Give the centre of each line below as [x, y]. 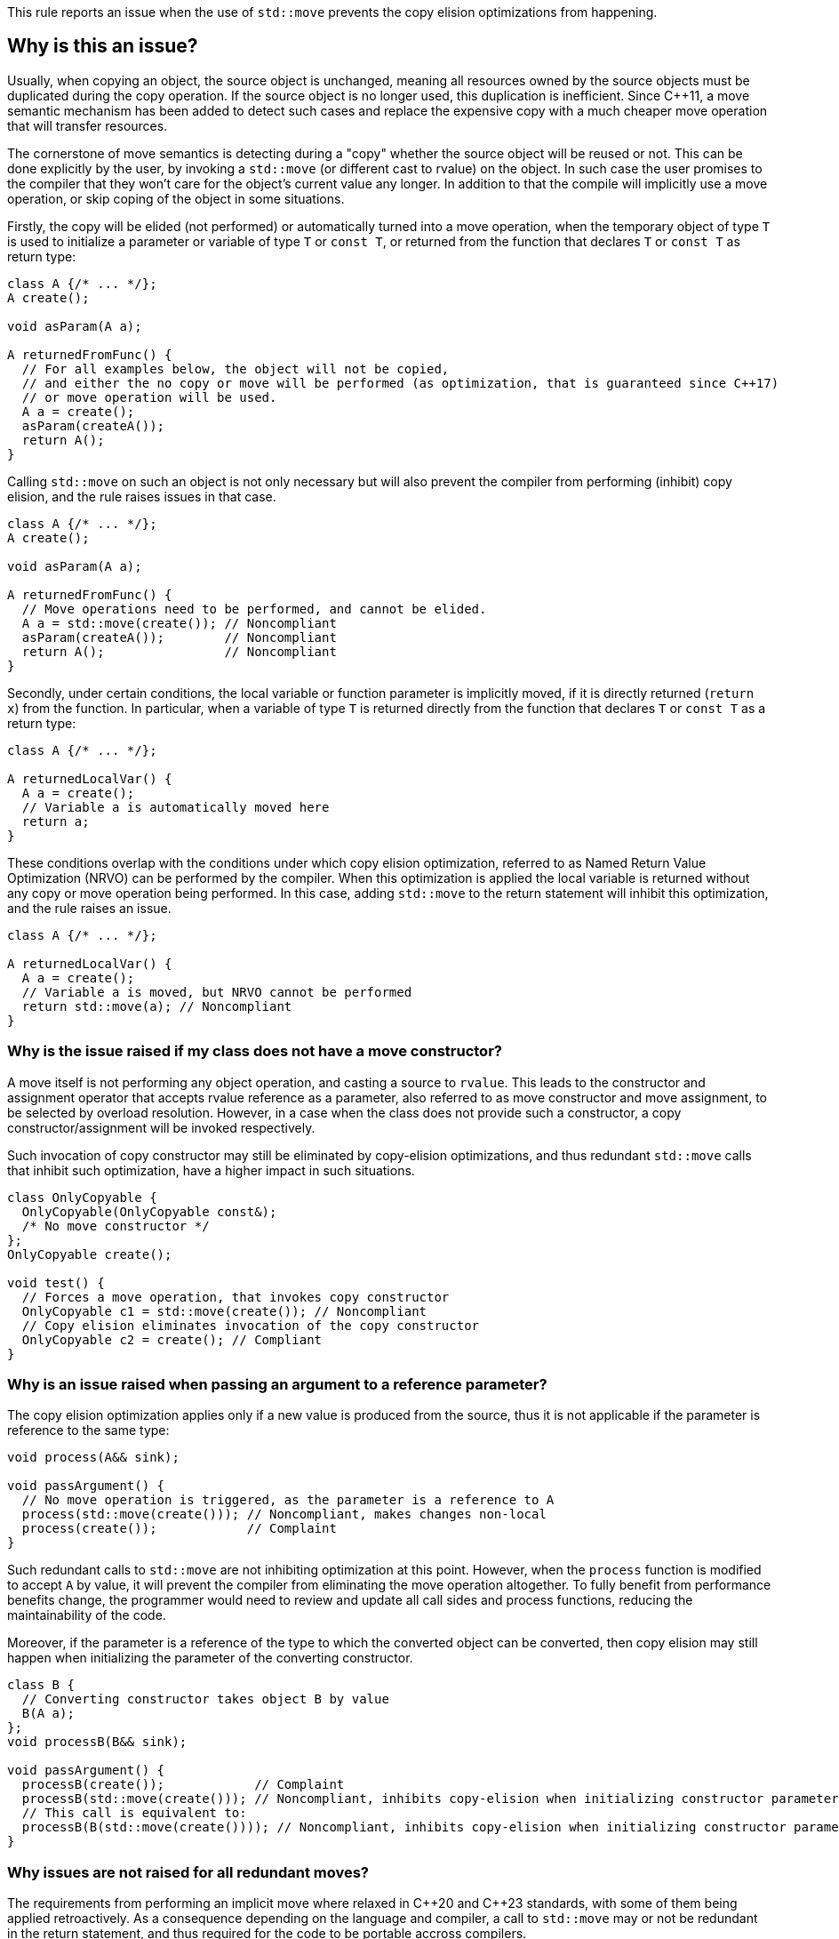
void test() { [56, 1282]
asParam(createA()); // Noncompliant [179, 637]
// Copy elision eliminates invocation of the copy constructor [251, 1325]
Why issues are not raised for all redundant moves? [188, 1872]
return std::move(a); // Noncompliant [157, 1006]
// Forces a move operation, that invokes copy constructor [236, 1297]
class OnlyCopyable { [82, 1197]
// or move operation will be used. [149, 397]
